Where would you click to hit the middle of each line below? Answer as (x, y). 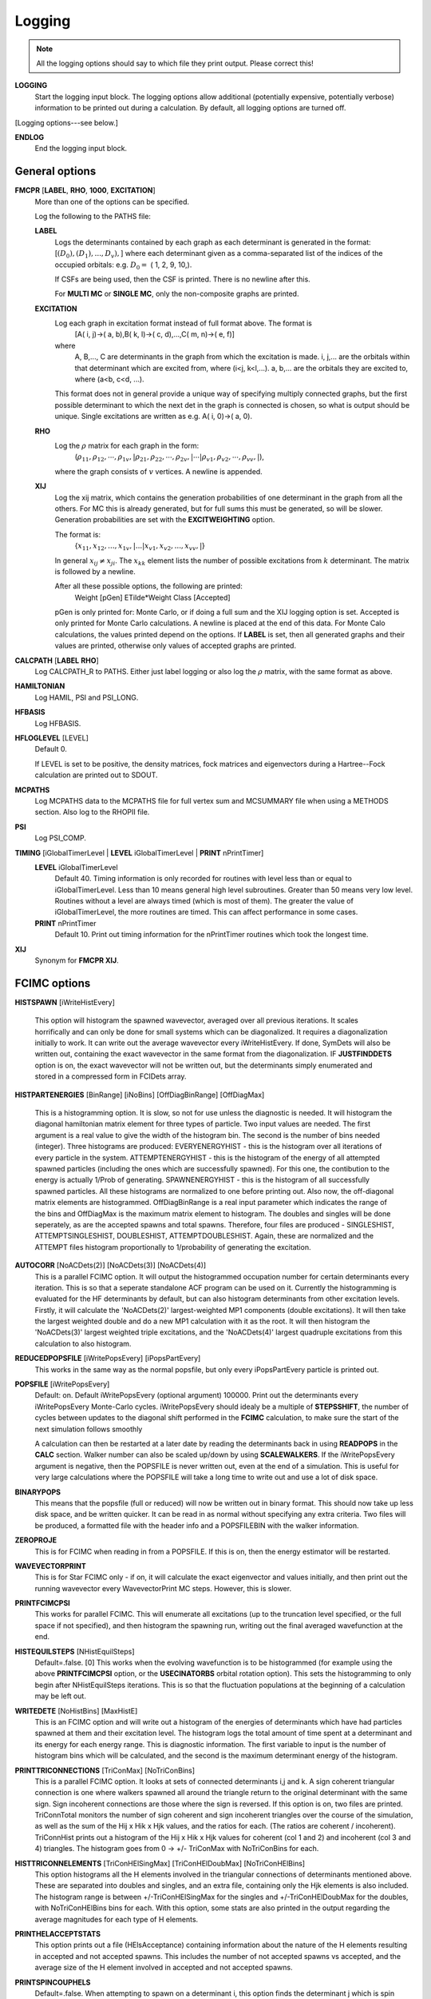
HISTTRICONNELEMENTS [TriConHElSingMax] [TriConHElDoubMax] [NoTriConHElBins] (160, 1863)
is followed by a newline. (95, 571)
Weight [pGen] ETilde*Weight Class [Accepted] (152, 597)
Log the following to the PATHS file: (93, 216)
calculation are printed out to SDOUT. (97, 775)
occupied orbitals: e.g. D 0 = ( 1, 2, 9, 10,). (123, 265)
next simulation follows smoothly (89, 1429)
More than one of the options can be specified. (112, 201)
